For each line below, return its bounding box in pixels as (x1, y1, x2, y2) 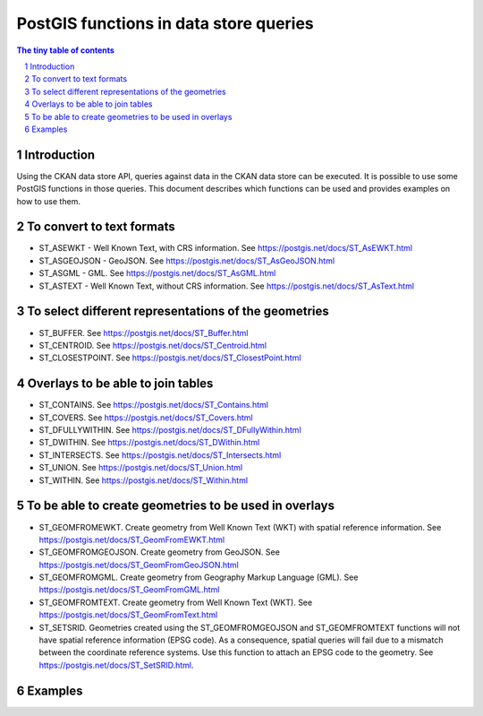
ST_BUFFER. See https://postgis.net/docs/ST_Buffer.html (38, 327, 249, 338)
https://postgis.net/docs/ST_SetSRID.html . (38, 660, 194, 670)
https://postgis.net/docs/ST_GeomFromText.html (38, 609, 218, 620)
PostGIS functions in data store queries (16, 13, 315, 33)
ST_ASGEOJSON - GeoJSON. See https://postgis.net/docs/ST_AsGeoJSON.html (38, 255, 335, 266)
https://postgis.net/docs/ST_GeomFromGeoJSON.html (38, 559, 239, 570)
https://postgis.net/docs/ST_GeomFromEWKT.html (38, 534, 225, 545)
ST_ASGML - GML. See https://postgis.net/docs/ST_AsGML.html (38, 268, 276, 279)
